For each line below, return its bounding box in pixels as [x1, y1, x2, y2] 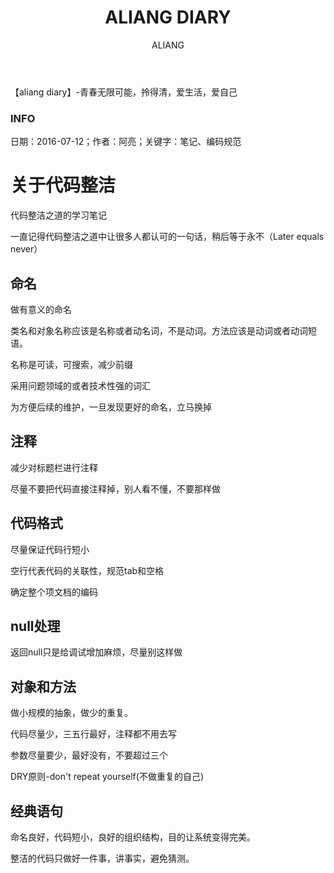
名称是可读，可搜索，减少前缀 [10, 358, 133, 370]
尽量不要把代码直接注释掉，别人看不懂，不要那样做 [10, 482, 221, 495]
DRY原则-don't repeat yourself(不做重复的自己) [10, 771, 204, 783]
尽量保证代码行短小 [10, 543, 90, 555]
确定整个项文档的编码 [10, 586, 98, 598]
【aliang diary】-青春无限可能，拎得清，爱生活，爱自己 [10, 86, 238, 98]
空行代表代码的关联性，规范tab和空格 [10, 564, 165, 576]
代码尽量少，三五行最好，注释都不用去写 [10, 728, 177, 740]
